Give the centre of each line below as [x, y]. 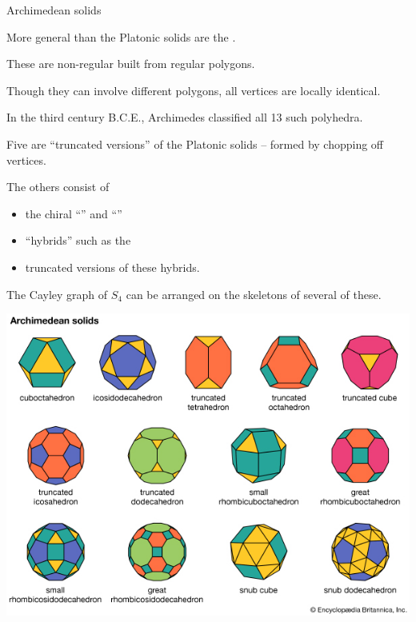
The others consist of [58, 187]
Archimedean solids [54, 10]
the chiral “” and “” [74, 213]
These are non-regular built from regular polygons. [131, 64]
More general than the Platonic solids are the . [121, 36]
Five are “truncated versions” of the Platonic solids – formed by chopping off [195, 144]
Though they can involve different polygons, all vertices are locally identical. [194, 90]
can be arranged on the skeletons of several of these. [254, 294]
